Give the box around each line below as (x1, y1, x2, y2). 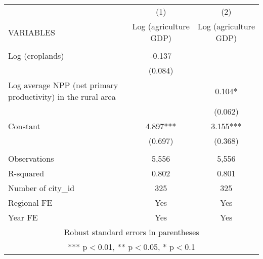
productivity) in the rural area (8, 91, 116, 102)
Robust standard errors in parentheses (64, 226, 199, 238)
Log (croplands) (8, 50, 64, 61)
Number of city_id (8, 182, 75, 194)
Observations (8, 153, 54, 164)
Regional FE (8, 197, 53, 208)
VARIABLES (8, 26, 55, 38)
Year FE (8, 211, 38, 223)
